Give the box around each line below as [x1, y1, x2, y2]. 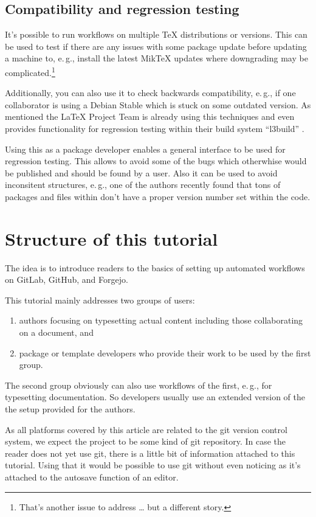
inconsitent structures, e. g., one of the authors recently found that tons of [5, 178, 281, 191]
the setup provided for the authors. [5, 403, 136, 415]
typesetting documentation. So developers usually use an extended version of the [5, 390, 305, 403]
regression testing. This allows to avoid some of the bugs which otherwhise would [5, 154, 307, 167]
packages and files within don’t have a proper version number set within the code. [5, 190, 311, 203]
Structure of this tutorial [5, 226, 218, 251]
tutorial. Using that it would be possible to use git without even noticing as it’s [5, 459, 301, 471]
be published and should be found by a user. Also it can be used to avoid [5, 166, 278, 179]
